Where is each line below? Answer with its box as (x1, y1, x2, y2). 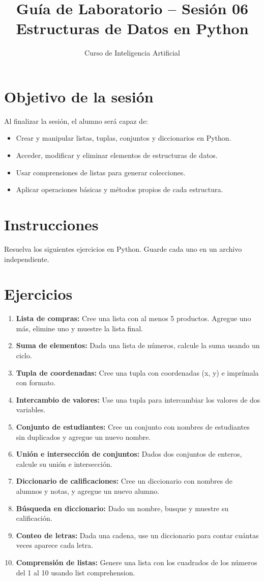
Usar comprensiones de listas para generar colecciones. (16, 167, 186, 177)
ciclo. (16, 350, 32, 361)
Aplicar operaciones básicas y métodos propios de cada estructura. (16, 184, 223, 195)
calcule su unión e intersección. (16, 458, 112, 469)
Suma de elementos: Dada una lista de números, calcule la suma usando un (16, 340, 260, 351)
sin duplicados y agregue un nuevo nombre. (16, 431, 151, 442)
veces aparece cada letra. (16, 540, 93, 550)
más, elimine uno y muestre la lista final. (16, 323, 143, 333)
